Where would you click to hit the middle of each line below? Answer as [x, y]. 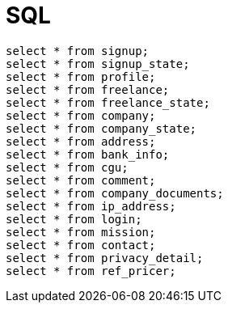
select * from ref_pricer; [91, 271]
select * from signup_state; [98, 63]
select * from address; [81, 141]
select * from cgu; [67, 167]
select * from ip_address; [91, 206]
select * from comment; [81, 180]
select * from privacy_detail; [105, 258]
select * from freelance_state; [108, 102]
